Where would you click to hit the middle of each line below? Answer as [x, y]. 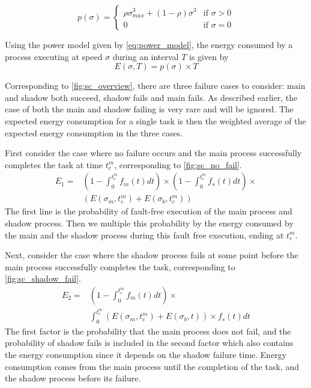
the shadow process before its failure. [73, 378]
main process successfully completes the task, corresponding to [120, 266]
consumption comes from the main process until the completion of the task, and [152, 366]
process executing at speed [54, 56]
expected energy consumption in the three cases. [94, 132]
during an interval [146, 56]
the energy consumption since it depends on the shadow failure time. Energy [146, 355]
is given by [209, 56]
